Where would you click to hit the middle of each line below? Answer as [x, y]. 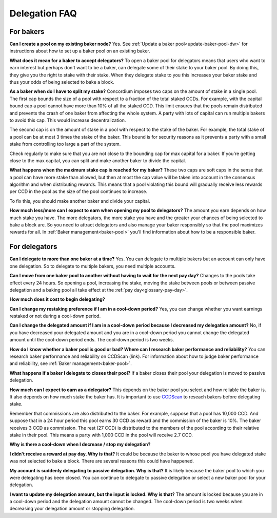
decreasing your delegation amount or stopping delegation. [72, 509]
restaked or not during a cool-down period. [55, 316]
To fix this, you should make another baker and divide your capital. [80, 201]
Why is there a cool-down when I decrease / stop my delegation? [80, 445]
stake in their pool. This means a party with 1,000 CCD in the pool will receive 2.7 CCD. [101, 435]
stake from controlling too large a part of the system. [65, 144]
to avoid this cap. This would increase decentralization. [68, 120]
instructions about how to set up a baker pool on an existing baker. [80, 51]
